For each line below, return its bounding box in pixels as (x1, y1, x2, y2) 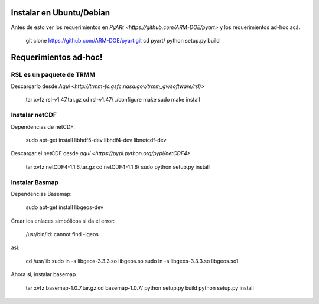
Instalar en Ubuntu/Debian (11, 8, 110, 18)
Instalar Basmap (11, 178, 59, 186)
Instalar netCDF (11, 111, 57, 119)
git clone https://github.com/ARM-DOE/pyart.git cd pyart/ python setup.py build (25, 37, 220, 44)
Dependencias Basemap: (11, 190, 72, 197)
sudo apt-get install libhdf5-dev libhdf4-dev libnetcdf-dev (25, 136, 167, 143)
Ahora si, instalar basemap (11, 271, 76, 278)
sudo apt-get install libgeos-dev (25, 204, 103, 211)
